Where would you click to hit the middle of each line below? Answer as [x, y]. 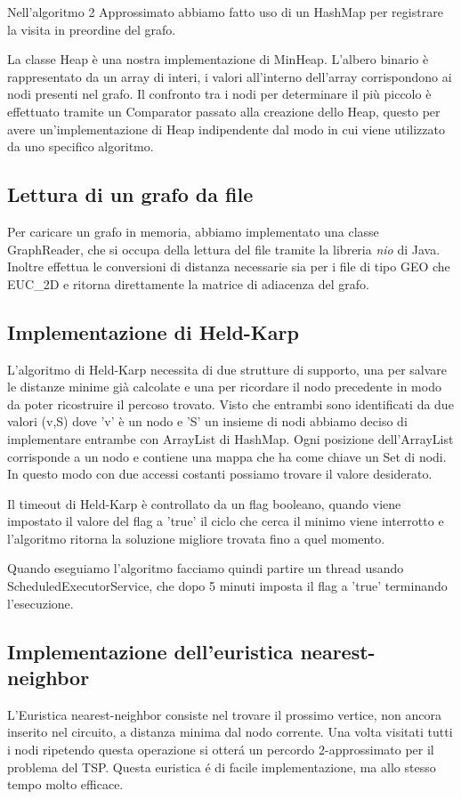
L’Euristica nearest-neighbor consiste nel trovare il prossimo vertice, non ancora [225, 714]
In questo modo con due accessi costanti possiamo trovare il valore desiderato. [220, 474]
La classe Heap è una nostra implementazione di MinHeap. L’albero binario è [218, 59]
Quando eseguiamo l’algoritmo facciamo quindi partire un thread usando [206, 568]
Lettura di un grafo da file [130, 194]
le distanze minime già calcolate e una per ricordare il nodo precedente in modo [224, 387]
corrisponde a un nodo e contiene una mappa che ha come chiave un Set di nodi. [227, 456]
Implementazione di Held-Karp [153, 331]
